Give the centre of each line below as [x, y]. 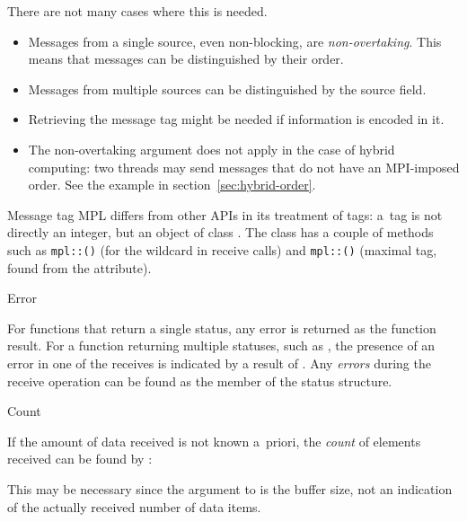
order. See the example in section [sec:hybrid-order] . [172, 185]
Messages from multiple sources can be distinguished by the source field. [227, 88]
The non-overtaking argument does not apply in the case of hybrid [211, 149]
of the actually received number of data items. [134, 506]
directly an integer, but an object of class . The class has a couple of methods [220, 232]
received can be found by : [80, 459]
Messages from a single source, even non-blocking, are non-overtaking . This [235, 41]
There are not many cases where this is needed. [137, 11]
